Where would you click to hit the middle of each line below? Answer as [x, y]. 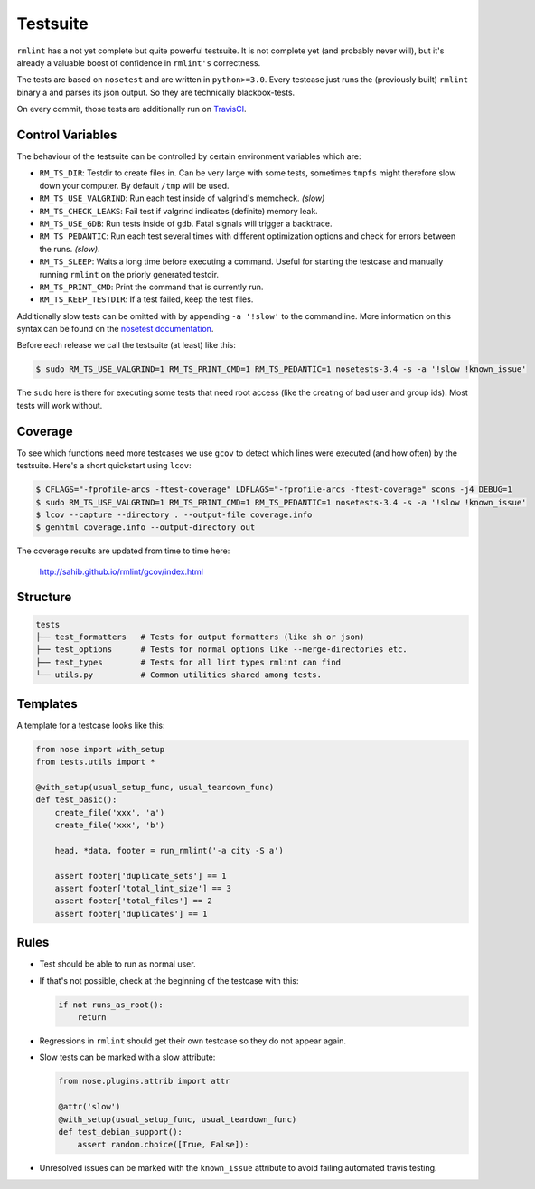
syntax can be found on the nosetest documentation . [115, 329]
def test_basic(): [76, 800]
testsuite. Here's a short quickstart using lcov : [104, 466]
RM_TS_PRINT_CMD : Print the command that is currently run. [151, 287]
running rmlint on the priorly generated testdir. [129, 274]
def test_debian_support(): [120, 1132]
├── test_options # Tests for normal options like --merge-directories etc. [222, 650]
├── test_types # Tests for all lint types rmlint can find [188, 662]
